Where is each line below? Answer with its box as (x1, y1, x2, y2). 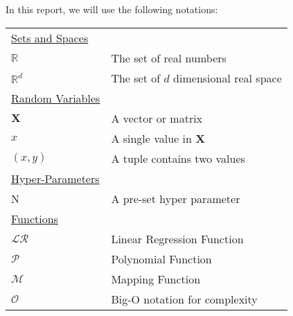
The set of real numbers (111, 49, 227, 66)
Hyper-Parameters (11, 170, 100, 186)
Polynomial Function (111, 250, 212, 267)
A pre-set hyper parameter (111, 190, 240, 207)
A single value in (111, 130, 192, 146)
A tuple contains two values (111, 150, 245, 166)
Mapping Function (111, 270, 201, 287)
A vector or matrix (111, 109, 203, 126)
